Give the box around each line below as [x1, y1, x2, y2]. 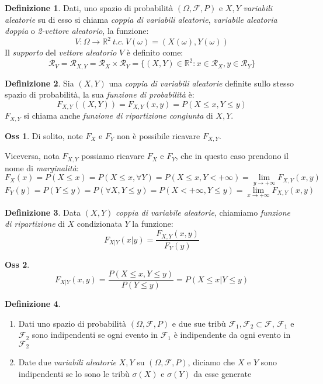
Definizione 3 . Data [5, 206, 81, 218]
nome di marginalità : [5, 161, 79, 174]
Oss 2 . [5, 258, 30, 270]
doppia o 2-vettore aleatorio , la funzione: [5, 25, 149, 37]
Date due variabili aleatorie [18, 356, 116, 368]
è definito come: [126, 46, 183, 58]
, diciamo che [187, 356, 235, 368]
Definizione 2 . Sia [5, 77, 74, 89]
